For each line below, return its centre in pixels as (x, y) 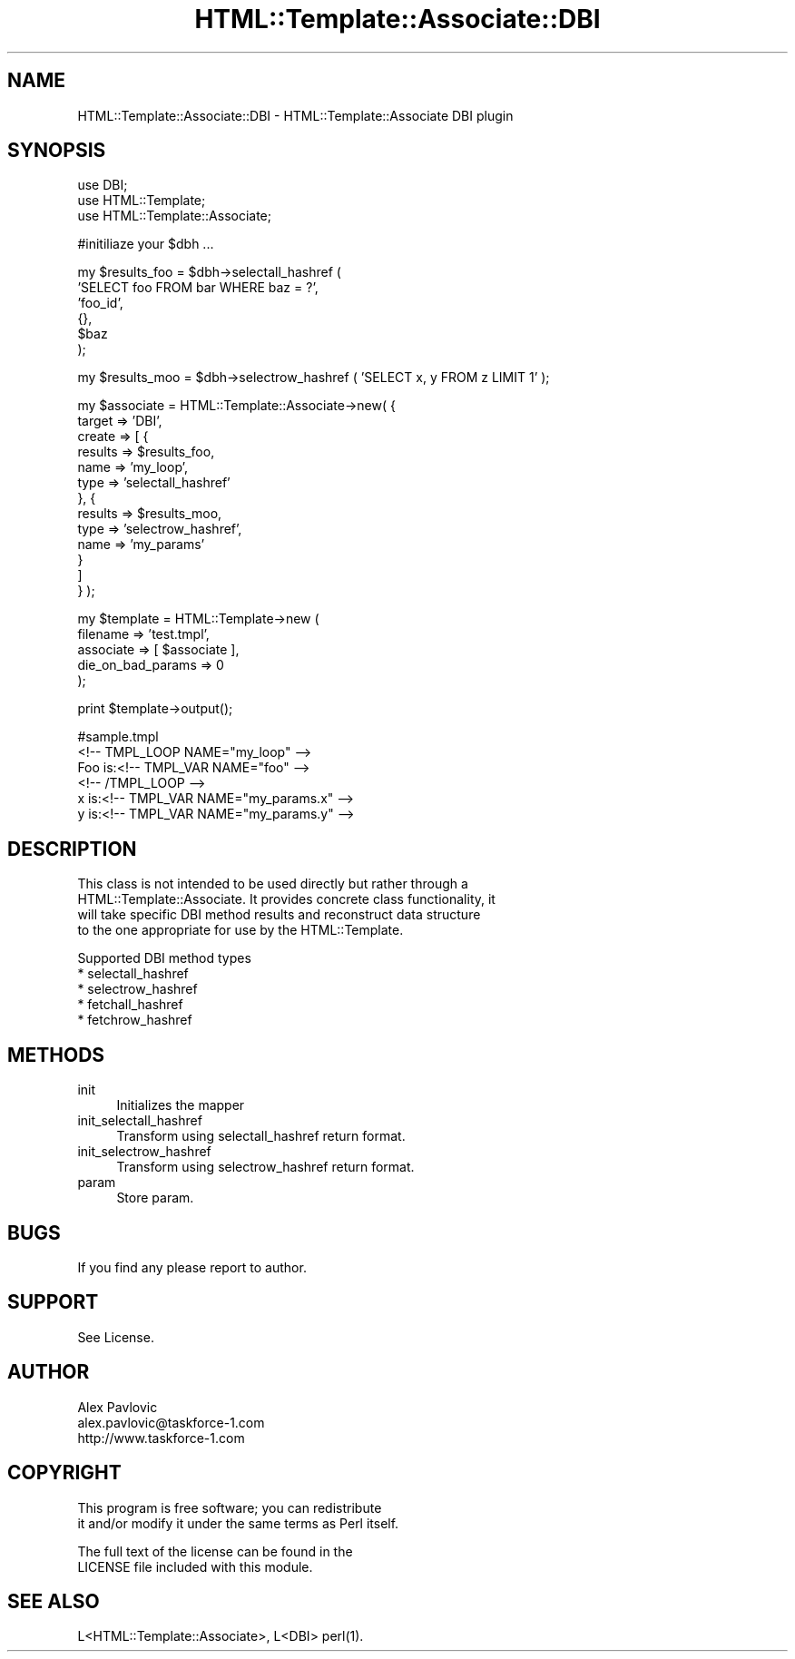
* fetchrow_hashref (135, 1020)
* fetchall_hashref (130, 1005)
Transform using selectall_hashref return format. (261, 1136)
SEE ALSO (54, 1601)
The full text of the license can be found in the (215, 1551)
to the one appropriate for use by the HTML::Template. (240, 930)
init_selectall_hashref (140, 1121)
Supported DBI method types (164, 958)
